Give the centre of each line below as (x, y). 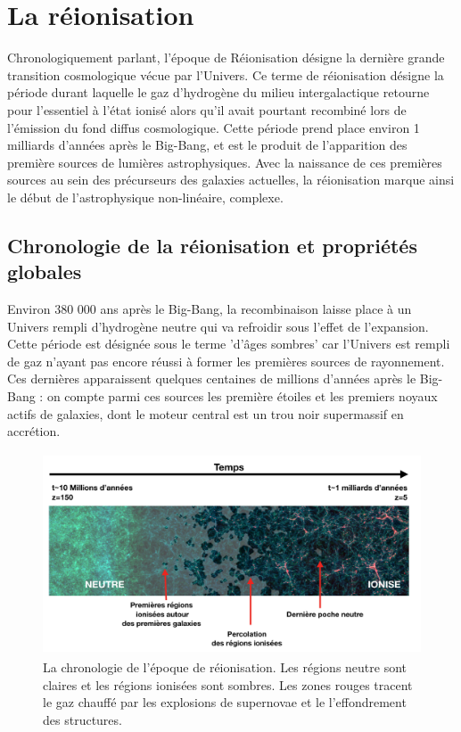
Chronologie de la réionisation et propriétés (212, 245)
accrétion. (34, 431)
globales (45, 271)
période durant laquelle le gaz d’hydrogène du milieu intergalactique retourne (218, 92)
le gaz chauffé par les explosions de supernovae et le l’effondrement (225, 702)
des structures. (82, 719)
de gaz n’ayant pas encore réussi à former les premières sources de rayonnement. (226, 361)
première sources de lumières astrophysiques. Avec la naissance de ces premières (225, 162)
